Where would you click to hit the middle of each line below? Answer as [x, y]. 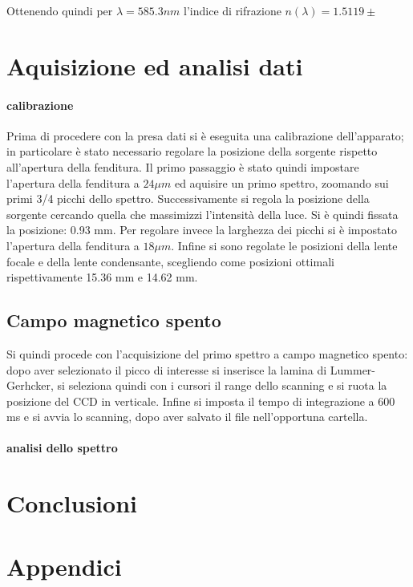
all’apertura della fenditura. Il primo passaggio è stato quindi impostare [183, 166]
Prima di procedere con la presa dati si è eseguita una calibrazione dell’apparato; [205, 135]
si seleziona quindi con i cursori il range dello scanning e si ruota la [222, 385]
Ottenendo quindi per [60, 10]
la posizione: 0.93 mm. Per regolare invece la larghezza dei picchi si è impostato [202, 230]
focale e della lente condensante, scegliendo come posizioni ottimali [170, 261]
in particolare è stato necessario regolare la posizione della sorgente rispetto [192, 151]
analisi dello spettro [62, 448]
